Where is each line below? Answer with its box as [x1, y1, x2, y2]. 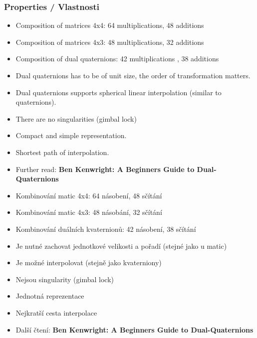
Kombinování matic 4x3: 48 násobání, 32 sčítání [15, 207, 162, 217]
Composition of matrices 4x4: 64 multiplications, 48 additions [15, 20, 204, 30]
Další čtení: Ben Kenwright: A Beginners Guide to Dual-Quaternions [15, 324, 254, 335]
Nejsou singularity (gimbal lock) [15, 274, 114, 284]
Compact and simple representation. [15, 130, 127, 141]
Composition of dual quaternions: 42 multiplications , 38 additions [15, 53, 219, 64]
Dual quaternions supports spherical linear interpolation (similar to [15, 87, 222, 97]
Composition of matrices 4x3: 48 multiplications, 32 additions [15, 36, 204, 47]
